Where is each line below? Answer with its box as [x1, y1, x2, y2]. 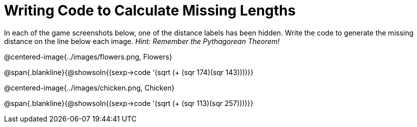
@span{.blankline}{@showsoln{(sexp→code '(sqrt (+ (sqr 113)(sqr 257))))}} [4, 98, 254, 107]
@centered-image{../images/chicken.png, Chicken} [4, 83, 175, 92]
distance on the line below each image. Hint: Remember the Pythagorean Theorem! [4, 36, 280, 45]
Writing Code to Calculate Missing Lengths [4, 2, 296, 19]
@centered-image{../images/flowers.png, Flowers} [4, 52, 172, 61]
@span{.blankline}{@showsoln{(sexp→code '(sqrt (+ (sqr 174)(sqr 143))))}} [4, 67, 254, 76]
